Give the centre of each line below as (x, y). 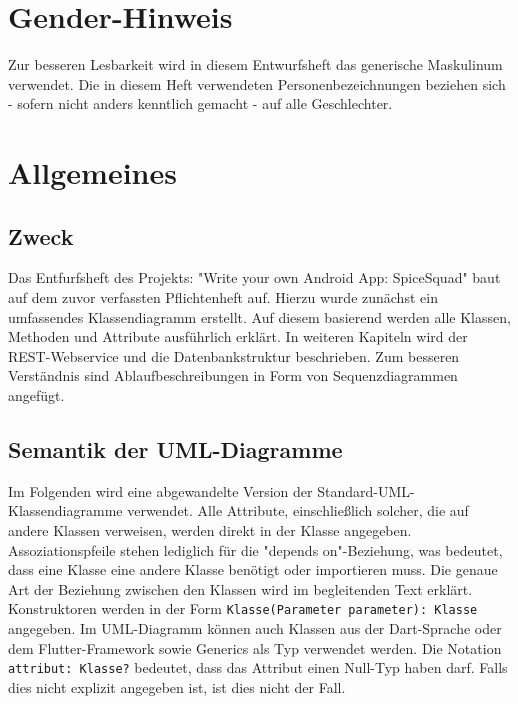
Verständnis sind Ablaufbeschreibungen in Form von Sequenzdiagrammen (233, 375)
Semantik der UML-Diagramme (175, 449)
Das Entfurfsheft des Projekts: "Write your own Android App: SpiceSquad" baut (254, 277)
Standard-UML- (366, 490)
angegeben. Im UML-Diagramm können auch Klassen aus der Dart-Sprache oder (255, 628)
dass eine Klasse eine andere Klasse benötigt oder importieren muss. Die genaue (253, 569)
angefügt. (36, 395)
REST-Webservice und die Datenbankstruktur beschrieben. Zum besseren (234, 355)
